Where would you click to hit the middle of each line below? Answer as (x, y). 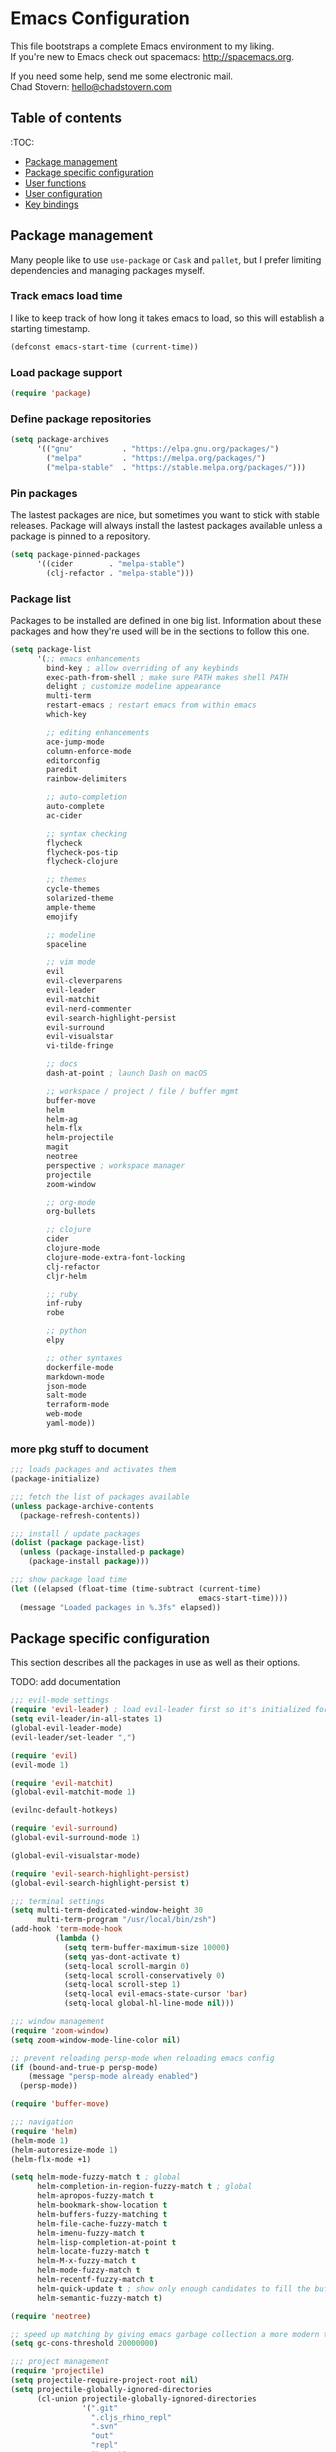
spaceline (66, 944)
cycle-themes (73, 889)
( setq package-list (51, 649)
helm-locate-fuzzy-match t (93, 2252)
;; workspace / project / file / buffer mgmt (143, 1091)
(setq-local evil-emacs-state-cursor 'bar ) (155, 1994)
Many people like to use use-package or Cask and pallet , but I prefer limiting (166, 259)
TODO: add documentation (66, 1682)
